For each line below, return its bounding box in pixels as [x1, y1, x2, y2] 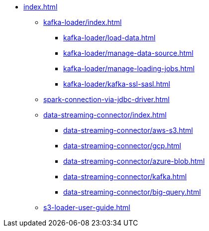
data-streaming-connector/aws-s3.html [63, 126, 193, 134]
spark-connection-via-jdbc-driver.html [43, 95, 170, 104]
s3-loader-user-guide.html [43, 203, 130, 212]
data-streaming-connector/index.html [43, 111, 167, 119]
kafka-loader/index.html [43, 18, 122, 26]
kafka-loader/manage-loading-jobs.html [63, 64, 195, 73]
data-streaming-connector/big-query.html [63, 188, 201, 196]
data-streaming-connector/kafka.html [63, 172, 187, 181]
